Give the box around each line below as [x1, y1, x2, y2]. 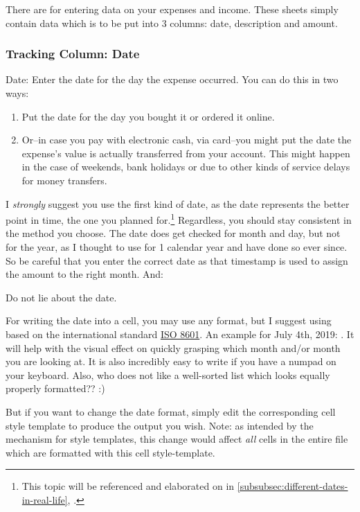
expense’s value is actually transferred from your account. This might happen [21, 145, 350, 160]
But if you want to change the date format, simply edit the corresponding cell [6, 404, 336, 418]
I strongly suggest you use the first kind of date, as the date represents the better [6, 196, 350, 211]
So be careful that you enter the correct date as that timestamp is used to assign [6, 253, 348, 267]
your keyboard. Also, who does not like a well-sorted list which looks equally [6, 367, 330, 382]
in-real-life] [21, 492, 68, 506]
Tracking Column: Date [6, 45, 140, 62]
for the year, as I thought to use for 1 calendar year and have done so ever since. [6, 240, 348, 254]
